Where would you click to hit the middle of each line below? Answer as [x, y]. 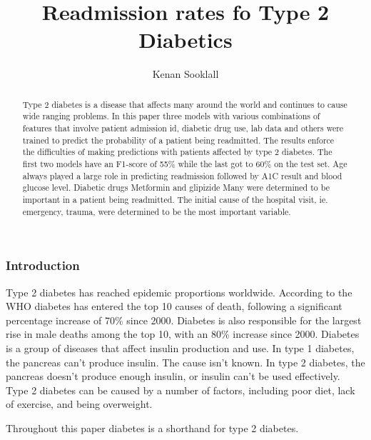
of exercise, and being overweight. [79, 404]
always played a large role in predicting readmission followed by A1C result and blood [182, 175]
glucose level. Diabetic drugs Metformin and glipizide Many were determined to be [176, 187]
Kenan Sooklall [185, 74]
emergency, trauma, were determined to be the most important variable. [157, 211]
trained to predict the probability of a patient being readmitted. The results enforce [178, 140]
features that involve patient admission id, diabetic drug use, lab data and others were [183, 128]
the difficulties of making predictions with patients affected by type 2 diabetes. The [177, 152]
